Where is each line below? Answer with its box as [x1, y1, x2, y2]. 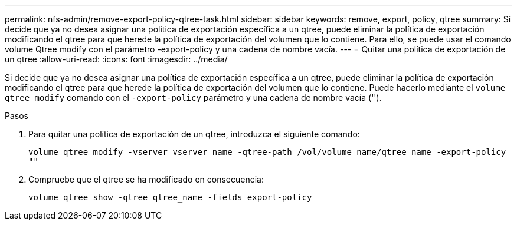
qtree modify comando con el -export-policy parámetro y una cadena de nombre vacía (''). [5, 92, 382, 102]
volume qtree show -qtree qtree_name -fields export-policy [28, 193, 312, 202]
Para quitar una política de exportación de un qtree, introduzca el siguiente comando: [28, 129, 360, 139]
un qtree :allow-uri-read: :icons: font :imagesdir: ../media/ [5, 54, 228, 64]
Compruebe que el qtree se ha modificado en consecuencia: [28, 174, 264, 184]
